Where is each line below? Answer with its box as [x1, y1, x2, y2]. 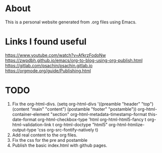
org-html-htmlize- [108, 121, 145, 127]
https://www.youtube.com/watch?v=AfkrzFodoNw [5, 52, 106, 58]
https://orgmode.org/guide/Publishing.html [5, 68, 91, 74]
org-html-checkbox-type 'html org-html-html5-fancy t [37, 116, 146, 122]
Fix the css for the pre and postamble [12, 137, 88, 143]
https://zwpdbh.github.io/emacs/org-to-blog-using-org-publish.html [5, 57, 143, 63]
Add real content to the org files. [12, 132, 78, 138]
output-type [12, 127, 37, 133]
